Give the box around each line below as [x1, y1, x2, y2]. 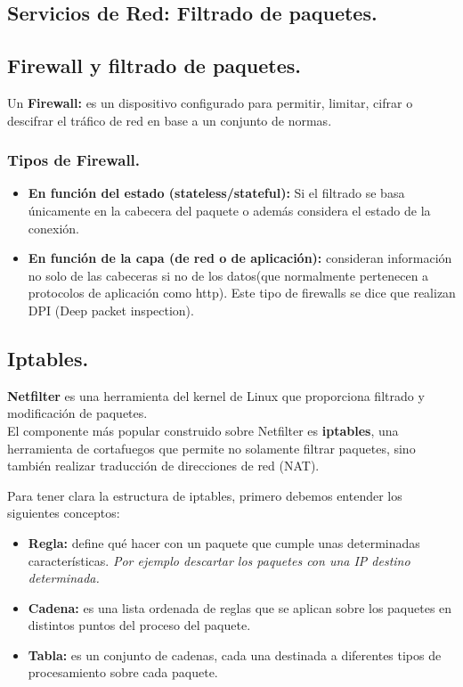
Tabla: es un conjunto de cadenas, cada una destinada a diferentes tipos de [28, 645, 442, 664]
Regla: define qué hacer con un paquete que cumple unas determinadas [28, 533, 420, 552]
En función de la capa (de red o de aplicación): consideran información [28, 249, 452, 267]
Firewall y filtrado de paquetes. [7, 52, 302, 79]
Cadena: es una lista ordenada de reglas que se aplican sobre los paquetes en [28, 598, 452, 617]
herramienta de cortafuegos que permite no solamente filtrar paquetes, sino [7, 438, 416, 457]
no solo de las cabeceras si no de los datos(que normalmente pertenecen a [28, 266, 429, 284]
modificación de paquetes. [7, 404, 148, 422]
